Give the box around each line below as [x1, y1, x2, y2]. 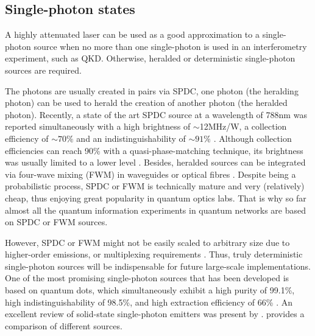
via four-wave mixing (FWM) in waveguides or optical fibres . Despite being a [5, 167, 296, 180]
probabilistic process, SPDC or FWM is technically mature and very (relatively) [5, 180, 305, 192]
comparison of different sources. [5, 319, 122, 332]
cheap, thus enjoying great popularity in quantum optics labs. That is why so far [5, 191, 306, 204]
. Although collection [213, 131, 292, 144]
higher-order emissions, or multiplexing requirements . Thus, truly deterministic [5, 248, 303, 261]
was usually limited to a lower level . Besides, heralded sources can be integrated [5, 156, 306, 169]
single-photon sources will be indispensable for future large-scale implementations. [5, 259, 311, 272]
